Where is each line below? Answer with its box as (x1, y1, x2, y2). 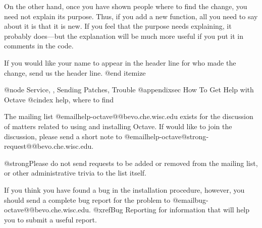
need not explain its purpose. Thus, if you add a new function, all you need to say (4, 11, 258, 21)
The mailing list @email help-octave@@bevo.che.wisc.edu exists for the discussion (4, 111, 253, 122)
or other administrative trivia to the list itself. (4, 167, 146, 178)
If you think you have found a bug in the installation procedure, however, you (4, 184, 245, 195)
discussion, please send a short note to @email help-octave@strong (4, 131, 206, 141)
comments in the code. (4, 40, 74, 51)
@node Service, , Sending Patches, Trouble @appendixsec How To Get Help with (4, 84, 254, 95)
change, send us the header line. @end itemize (4, 67, 146, 78)
